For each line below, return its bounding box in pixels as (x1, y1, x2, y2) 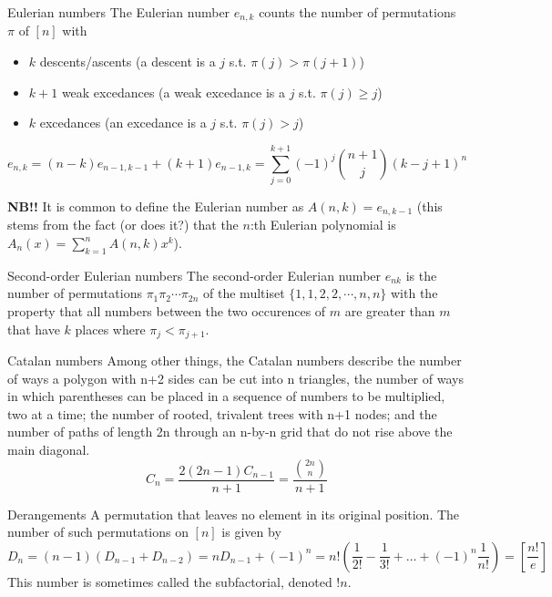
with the (391, 283, 438, 303)
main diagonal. (7, 440, 90, 458)
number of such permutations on (7, 522, 189, 541)
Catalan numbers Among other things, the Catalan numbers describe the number (7, 351, 462, 370)
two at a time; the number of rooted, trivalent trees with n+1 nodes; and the (7, 404, 437, 423)
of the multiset (203, 283, 285, 303)
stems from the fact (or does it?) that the (7, 215, 239, 234)
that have (7, 319, 60, 338)
